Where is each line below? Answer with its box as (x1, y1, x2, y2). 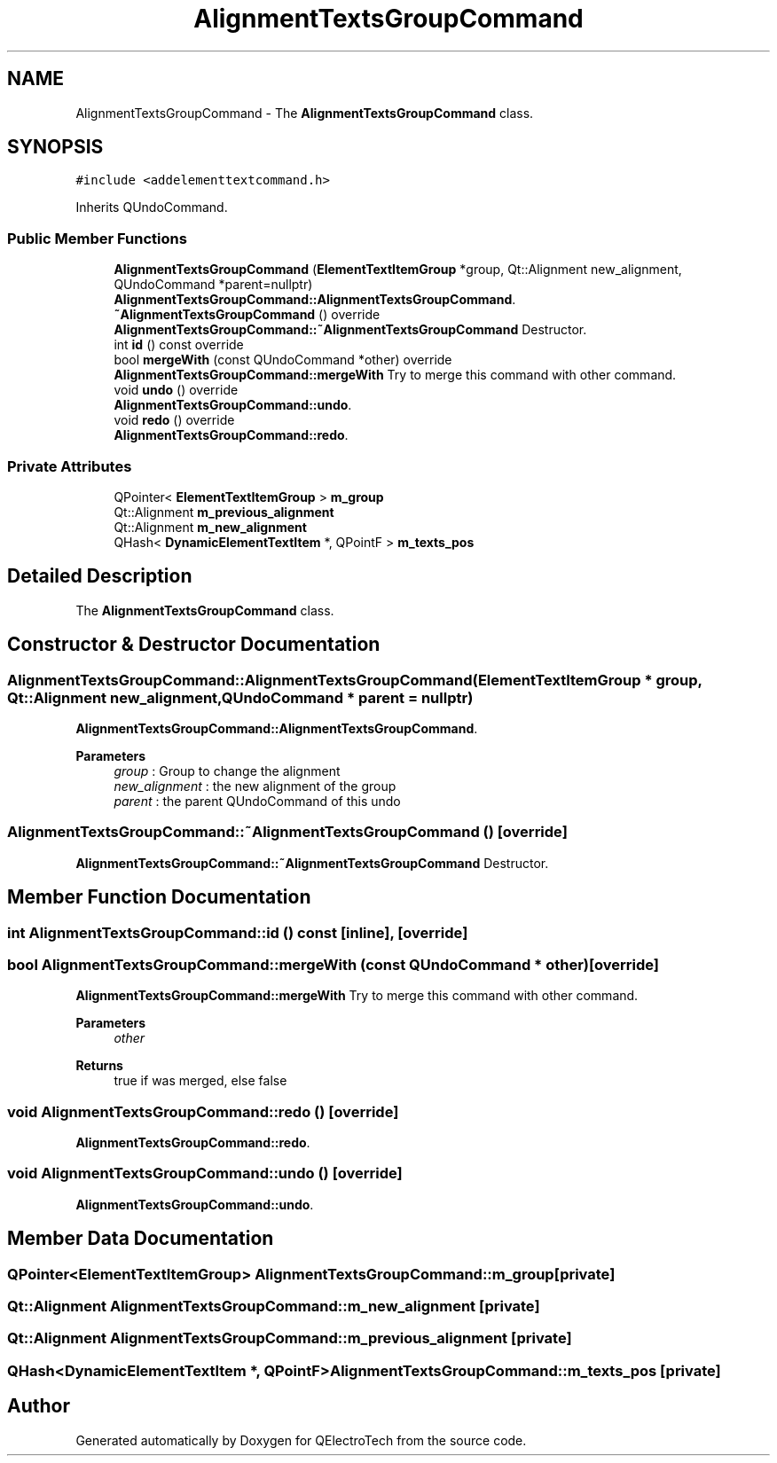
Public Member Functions (7, 229, 187, 247)
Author (7, 1395, 70, 1418)
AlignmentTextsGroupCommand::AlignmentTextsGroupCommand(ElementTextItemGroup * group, (7, 670, 702, 689)
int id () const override (114, 337, 244, 353)
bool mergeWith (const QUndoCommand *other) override (114, 352, 452, 368)
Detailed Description (7, 565, 192, 588)
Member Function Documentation (7, 886, 311, 909)
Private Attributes (7, 457, 132, 475)
